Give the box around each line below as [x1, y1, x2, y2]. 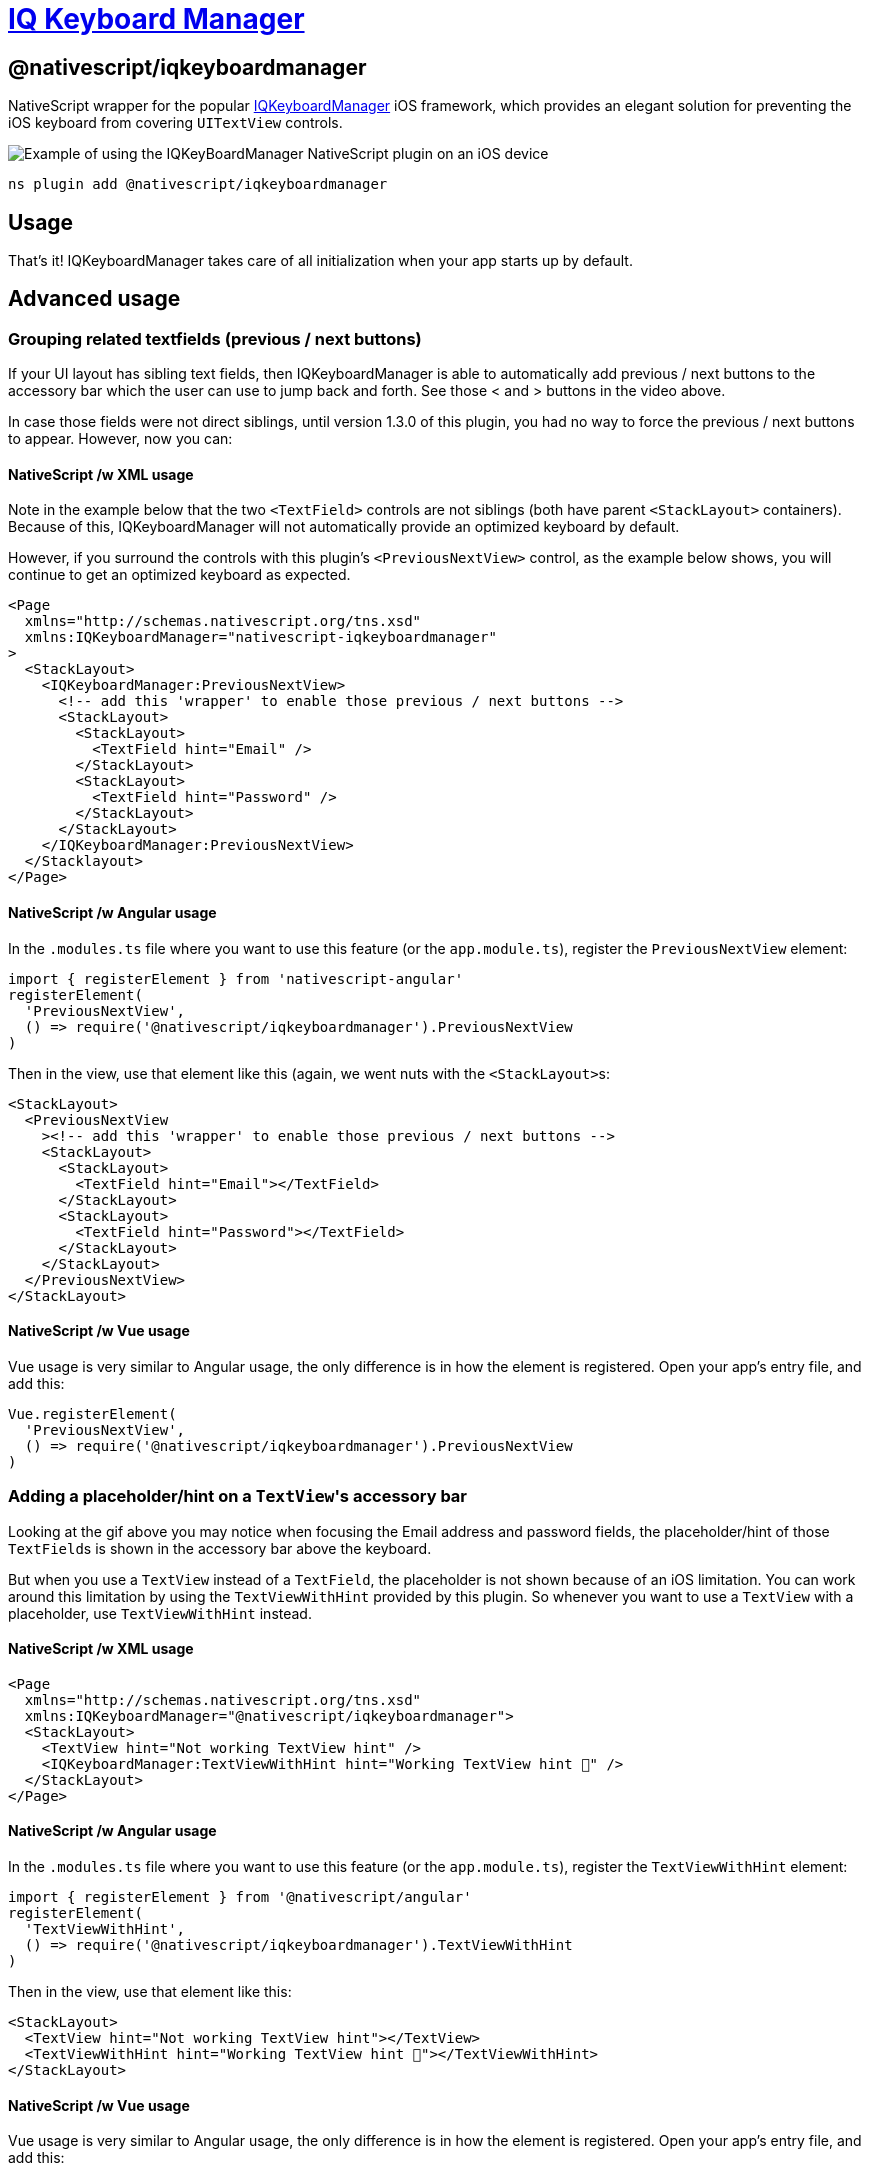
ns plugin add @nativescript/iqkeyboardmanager [8, 176, 388, 193]
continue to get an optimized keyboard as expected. [8, 566, 351, 584]
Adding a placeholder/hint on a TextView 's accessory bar [8, 1486, 468, 1507]
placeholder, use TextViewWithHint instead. [8, 1604, 312, 1622]
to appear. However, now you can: [8, 430, 233, 448]
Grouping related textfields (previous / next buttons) [8, 328, 422, 349]
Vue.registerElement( [8, 1405, 177, 1422]
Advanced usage [8, 286, 181, 312]
